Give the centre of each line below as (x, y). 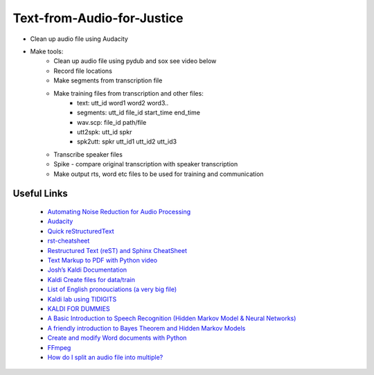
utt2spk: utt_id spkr (105, 132)
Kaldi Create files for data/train (91, 279)
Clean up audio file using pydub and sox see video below (135, 61)
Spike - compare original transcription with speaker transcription (146, 164)
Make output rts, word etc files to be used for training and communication (159, 174)
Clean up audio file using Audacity (79, 39)
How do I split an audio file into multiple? (105, 357)
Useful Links (41, 194)
